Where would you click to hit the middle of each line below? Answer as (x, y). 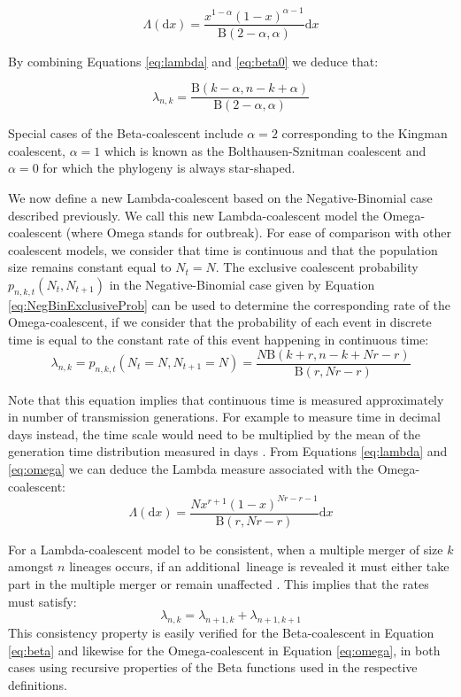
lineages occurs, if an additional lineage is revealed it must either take (259, 566)
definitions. (38, 684)
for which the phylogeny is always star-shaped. (169, 168)
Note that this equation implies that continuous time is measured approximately (226, 399)
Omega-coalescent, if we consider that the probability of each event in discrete (220, 322)
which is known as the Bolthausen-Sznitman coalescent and (265, 150)
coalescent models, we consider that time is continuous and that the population (223, 249)
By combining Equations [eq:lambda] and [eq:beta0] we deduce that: (193, 61)
